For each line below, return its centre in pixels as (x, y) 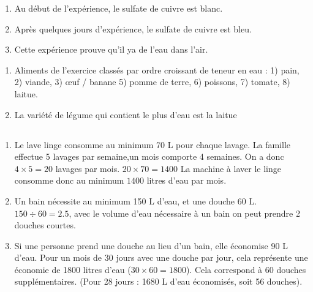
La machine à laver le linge (231, 168)
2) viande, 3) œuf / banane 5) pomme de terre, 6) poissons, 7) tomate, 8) (152, 82)
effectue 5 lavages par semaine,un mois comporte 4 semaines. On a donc (149, 156)
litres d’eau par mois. (187, 180)
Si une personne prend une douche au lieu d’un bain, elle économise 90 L (151, 245)
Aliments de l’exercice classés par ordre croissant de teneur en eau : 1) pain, (157, 69)
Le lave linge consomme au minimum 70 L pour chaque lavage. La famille (152, 144)
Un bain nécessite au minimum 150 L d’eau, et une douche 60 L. (136, 200)
